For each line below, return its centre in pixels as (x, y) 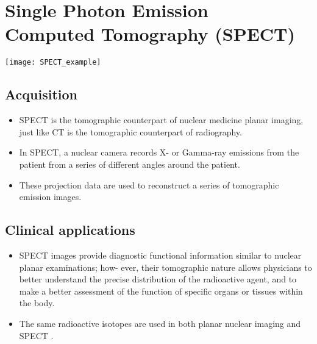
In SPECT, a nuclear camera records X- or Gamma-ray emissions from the (159, 152)
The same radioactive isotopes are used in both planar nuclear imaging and (160, 323)
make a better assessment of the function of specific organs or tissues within (161, 291)
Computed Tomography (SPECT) (150, 34)
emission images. (50, 197)
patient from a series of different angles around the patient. (130, 164)
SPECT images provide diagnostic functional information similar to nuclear (160, 255)
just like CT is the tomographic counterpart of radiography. (130, 131)
